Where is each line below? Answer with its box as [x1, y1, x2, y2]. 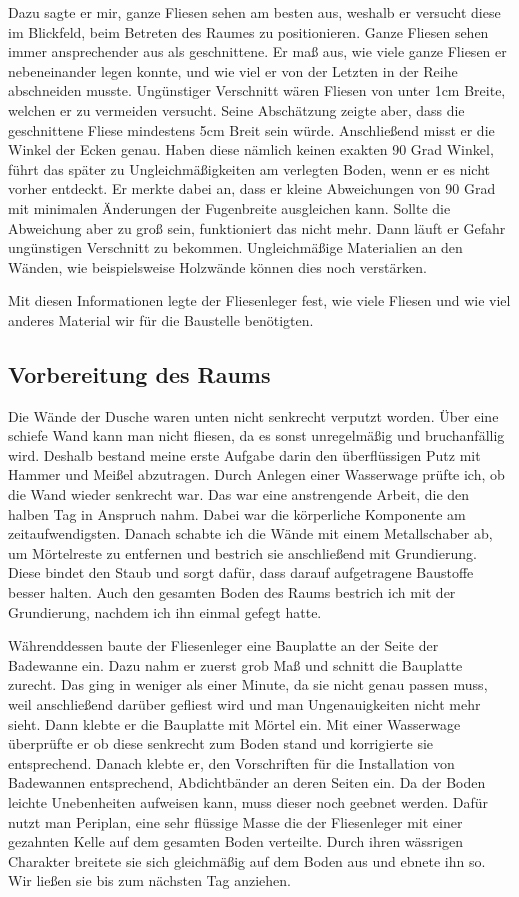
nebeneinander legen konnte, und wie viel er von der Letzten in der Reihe [8, 60, 458, 81]
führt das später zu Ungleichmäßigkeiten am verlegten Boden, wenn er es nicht [8, 158, 490, 179]
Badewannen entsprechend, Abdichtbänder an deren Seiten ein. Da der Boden [8, 772, 486, 793]
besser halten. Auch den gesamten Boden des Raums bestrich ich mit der [8, 582, 456, 603]
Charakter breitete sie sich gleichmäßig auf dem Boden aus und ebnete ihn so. [8, 850, 486, 871]
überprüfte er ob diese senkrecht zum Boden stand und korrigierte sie [8, 733, 434, 754]
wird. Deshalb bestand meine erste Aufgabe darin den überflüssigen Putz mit [8, 444, 481, 465]
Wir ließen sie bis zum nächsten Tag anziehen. [8, 870, 291, 891]
